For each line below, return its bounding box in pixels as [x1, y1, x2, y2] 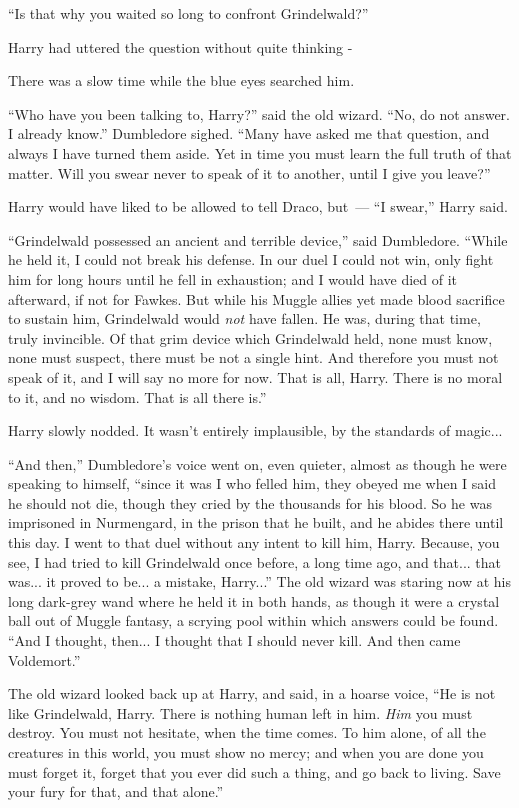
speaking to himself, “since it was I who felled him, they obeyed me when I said [8, 473, 496, 494]
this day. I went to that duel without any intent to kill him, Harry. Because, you [8, 532, 500, 553]
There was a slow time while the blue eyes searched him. [8, 70, 355, 91]
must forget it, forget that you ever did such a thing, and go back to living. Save [8, 761, 501, 782]
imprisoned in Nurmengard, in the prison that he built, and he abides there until [8, 512, 504, 533]
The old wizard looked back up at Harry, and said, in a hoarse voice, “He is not [8, 683, 496, 704]
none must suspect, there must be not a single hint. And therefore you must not [8, 347, 499, 368]
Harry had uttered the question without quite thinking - [8, 36, 353, 57]
